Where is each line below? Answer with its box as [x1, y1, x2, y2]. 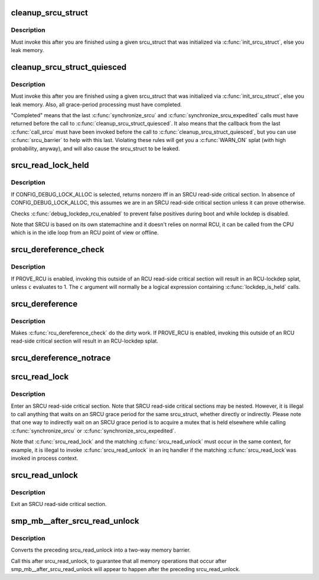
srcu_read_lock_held [11, 160, 89, 170]
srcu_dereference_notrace [11, 353, 111, 363]
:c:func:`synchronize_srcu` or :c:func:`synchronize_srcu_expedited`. [11, 427, 176, 434]
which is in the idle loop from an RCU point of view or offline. [11, 229, 159, 236]
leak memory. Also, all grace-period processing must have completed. [11, 101, 183, 108]
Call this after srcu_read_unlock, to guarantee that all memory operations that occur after [11, 557, 227, 565]
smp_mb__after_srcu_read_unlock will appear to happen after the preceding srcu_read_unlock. [11, 566, 240, 573]
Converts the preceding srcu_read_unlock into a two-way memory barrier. [11, 546, 191, 553]
